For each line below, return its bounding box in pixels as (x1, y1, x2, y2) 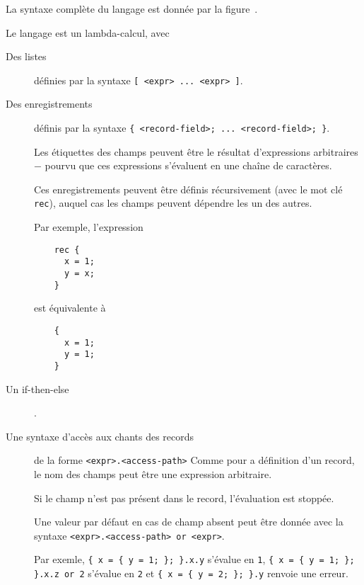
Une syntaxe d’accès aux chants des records (6, 428, 194, 443)
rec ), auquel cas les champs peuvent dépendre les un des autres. (34, 195, 312, 210)
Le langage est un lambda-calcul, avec (6, 25, 170, 40)
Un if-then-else (6, 381, 69, 396)
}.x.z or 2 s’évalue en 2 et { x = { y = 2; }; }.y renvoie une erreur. (34, 566, 348, 581)
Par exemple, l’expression (34, 220, 143, 234)
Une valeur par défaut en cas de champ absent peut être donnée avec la (34, 514, 344, 529)
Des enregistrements (6, 96, 93, 111)
